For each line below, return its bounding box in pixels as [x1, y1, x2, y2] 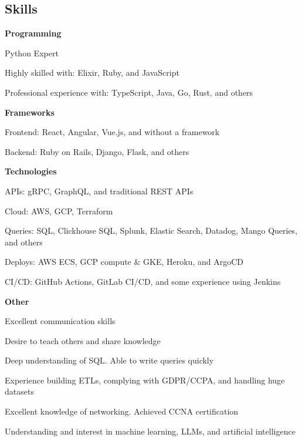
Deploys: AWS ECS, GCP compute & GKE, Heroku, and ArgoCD [5, 255, 243, 268]
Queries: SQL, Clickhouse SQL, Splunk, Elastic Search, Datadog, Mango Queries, [5, 224, 298, 237]
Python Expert [5, 46, 59, 59]
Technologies [5, 165, 57, 177]
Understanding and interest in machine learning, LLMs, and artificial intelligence [5, 425, 296, 437]
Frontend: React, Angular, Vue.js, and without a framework [5, 126, 220, 138]
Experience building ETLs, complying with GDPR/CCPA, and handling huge [5, 373, 285, 386]
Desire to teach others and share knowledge [5, 334, 161, 346]
